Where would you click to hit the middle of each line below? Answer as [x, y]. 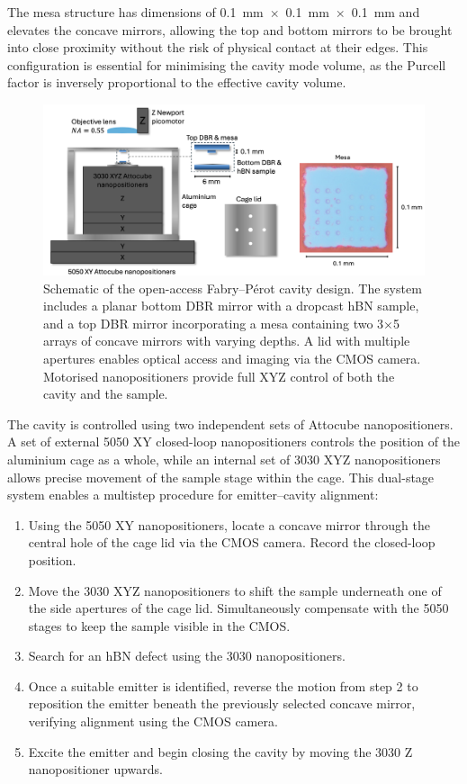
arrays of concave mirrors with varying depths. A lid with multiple [227, 341]
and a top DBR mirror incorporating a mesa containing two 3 [214, 323]
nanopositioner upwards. [96, 769]
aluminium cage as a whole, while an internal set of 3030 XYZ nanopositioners [224, 459]
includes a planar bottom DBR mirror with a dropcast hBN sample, [231, 306]
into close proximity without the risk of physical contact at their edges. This [218, 47]
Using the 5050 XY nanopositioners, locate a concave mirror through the [229, 524]
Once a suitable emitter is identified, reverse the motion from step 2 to [223, 685]
